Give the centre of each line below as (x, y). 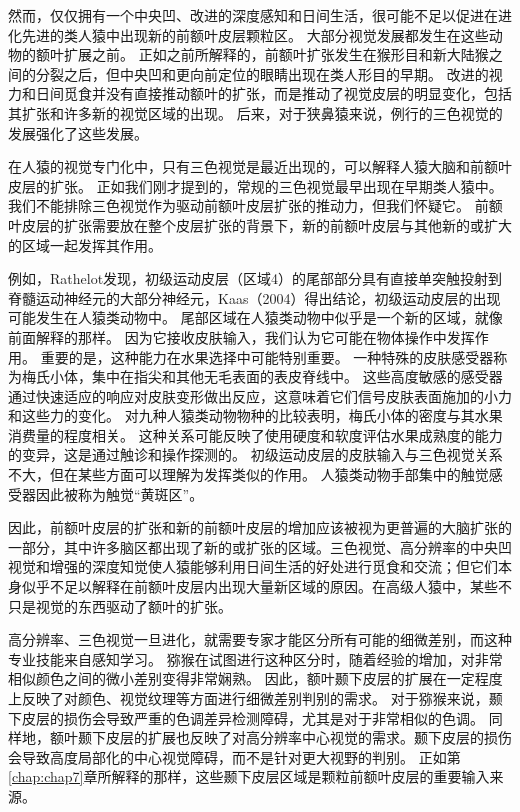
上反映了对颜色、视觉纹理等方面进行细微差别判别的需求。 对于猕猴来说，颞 (255, 698)
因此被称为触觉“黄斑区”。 (119, 493)
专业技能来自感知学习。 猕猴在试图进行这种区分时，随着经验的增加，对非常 (255, 658)
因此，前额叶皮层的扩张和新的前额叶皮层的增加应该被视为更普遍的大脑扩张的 (260, 527)
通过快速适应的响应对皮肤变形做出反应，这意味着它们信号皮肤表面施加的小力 (260, 395)
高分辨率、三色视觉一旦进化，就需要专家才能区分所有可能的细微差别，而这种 (260, 639)
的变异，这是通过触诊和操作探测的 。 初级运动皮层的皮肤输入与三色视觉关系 (255, 454)
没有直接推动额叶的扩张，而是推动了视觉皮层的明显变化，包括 (308, 93)
